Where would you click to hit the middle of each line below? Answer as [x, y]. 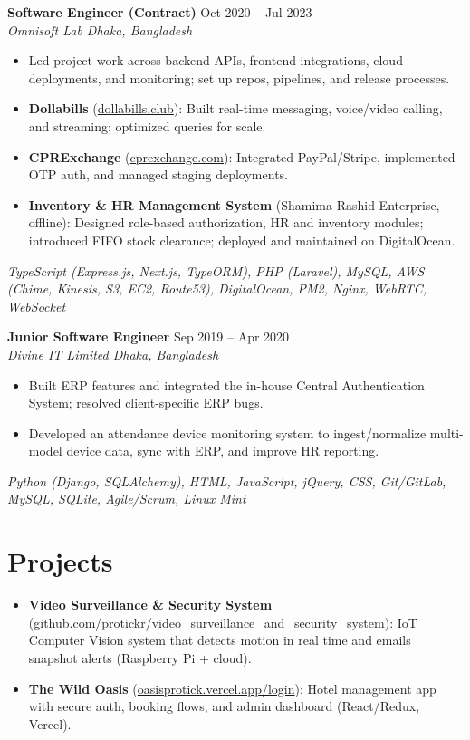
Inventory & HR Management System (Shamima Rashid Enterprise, [234, 204]
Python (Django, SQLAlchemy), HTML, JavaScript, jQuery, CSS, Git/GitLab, [227, 481]
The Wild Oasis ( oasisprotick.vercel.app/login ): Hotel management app [232, 688]
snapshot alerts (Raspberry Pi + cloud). [140, 657]
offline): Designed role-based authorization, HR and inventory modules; [226, 222]
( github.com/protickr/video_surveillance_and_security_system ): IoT [223, 622]
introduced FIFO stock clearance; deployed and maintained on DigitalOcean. [242, 240]
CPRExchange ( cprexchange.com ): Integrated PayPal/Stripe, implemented [242, 156]
